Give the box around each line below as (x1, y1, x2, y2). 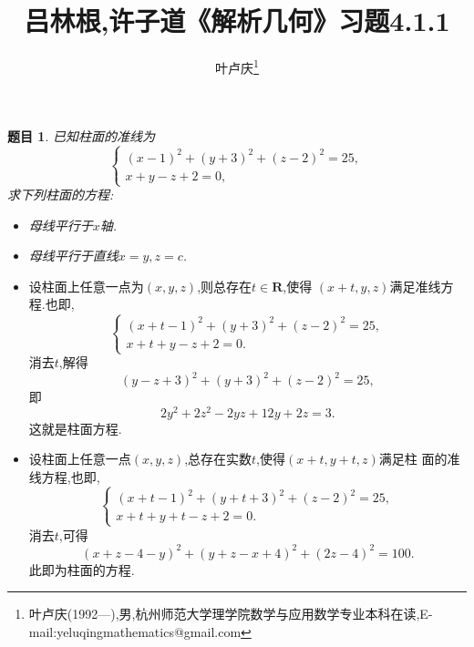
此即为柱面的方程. (28, 560, 135, 579)
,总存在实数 (184, 449, 252, 468)
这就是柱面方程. (28, 418, 122, 437)
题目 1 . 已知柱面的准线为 (7, 127, 155, 146)
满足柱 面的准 (378, 449, 460, 468)
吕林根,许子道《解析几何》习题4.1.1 (24, 2, 450, 39)
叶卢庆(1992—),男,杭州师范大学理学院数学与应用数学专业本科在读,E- (28, 604, 433, 623)
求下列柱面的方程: (7, 185, 114, 204)
